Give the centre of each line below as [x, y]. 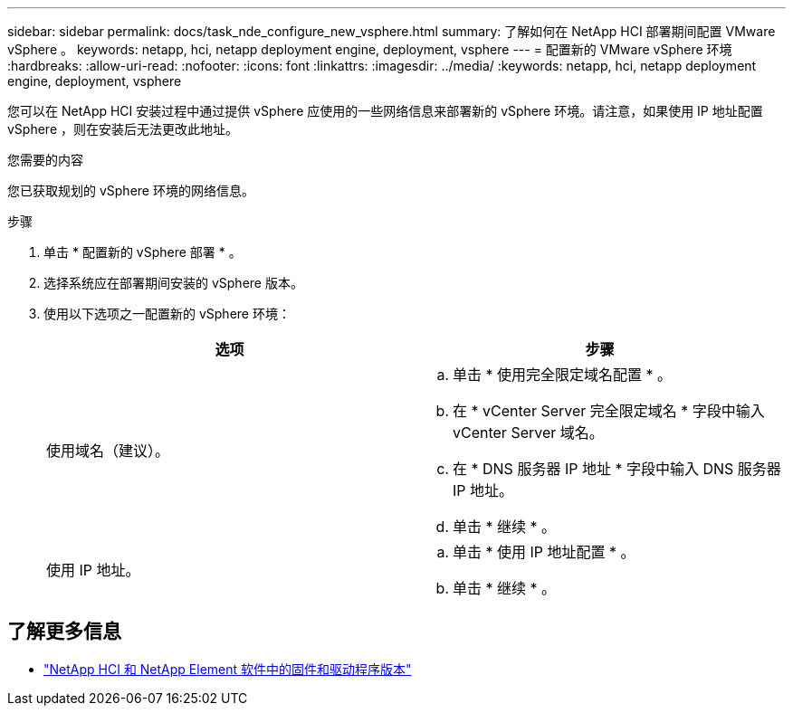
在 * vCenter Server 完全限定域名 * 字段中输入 [609, 411]
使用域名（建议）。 [108, 451]
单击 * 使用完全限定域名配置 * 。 [563, 375]
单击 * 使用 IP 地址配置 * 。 [544, 552]
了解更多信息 [64, 632]
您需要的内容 [45, 160]
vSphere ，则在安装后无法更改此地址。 [123, 129]
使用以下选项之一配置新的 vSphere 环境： [167, 314]
